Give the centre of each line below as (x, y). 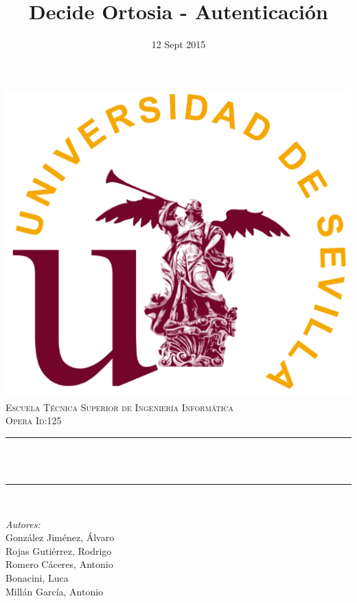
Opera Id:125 (34, 420)
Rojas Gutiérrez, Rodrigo (59, 550)
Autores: (23, 524)
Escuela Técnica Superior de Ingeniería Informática (120, 407)
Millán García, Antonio (55, 591)
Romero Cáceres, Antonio (59, 564)
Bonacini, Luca (37, 577)
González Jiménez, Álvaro (60, 537)
